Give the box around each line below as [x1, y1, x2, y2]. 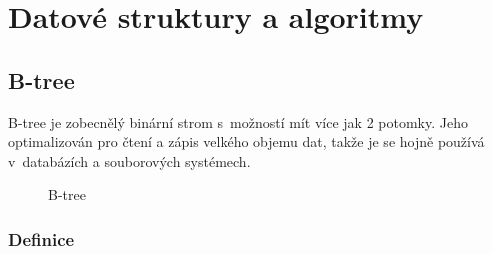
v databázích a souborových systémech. [8, 150, 251, 171]
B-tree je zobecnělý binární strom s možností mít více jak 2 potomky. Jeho [8, 111, 468, 132]
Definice [8, 226, 75, 251]
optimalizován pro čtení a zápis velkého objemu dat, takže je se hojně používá [8, 131, 485, 152]
